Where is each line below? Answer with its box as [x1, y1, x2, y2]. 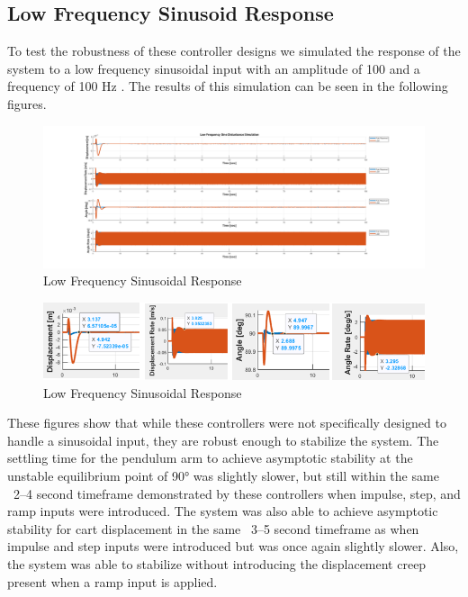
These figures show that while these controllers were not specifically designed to [7, 413, 446, 432]
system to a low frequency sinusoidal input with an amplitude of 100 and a [7, 59, 420, 77]
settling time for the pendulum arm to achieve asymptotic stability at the [7, 448, 413, 467]
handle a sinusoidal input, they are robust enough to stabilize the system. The [7, 430, 439, 449]
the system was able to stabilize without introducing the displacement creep [7, 554, 427, 573]
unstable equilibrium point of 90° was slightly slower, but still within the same [7, 466, 439, 484]
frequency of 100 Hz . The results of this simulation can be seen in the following [7, 77, 448, 95]
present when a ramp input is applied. [7, 572, 218, 591]
